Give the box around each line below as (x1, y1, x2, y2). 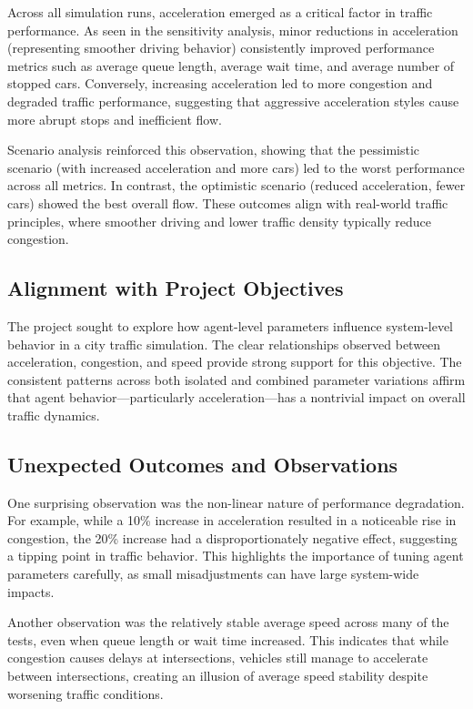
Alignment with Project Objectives (7, 274, 344, 302)
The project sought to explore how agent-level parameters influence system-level (7, 316, 454, 335)
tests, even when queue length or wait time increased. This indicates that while (7, 630, 448, 649)
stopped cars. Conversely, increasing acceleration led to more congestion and (7, 74, 433, 93)
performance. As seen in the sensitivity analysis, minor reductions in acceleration (7, 20, 458, 39)
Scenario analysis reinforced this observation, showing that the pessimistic (7, 140, 420, 159)
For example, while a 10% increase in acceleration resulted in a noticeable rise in (7, 511, 457, 530)
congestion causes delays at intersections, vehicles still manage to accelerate (7, 648, 428, 667)
